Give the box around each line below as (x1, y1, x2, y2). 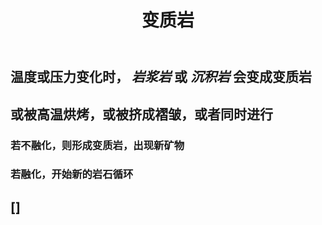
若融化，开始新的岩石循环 (10, 167, 134, 181)
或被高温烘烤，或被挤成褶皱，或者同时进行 (10, 106, 273, 123)
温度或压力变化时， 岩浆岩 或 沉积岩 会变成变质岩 (10, 69, 312, 86)
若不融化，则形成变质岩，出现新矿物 (10, 138, 185, 152)
